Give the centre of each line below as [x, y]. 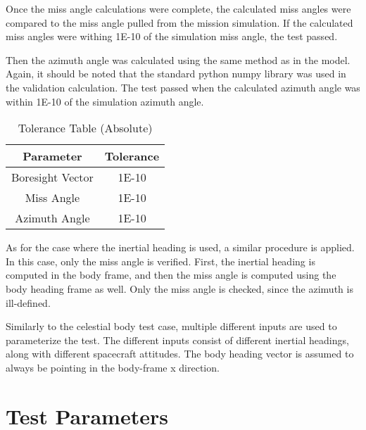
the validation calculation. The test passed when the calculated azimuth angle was [183, 87]
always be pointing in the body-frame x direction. [113, 367]
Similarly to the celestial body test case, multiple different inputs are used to [171, 326]
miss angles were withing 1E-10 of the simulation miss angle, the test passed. [172, 36]
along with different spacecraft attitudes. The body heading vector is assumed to [180, 354]
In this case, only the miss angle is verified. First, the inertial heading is [160, 261]
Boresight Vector [52, 177]
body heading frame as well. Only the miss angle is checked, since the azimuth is [179, 288]
